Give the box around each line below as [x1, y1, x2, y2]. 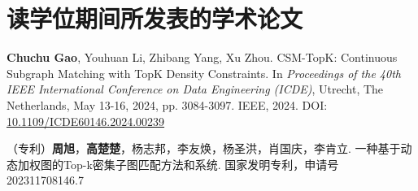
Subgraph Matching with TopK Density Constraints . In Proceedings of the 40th [7, 64, 401, 81]
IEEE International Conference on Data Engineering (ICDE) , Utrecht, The [7, 80, 384, 98]
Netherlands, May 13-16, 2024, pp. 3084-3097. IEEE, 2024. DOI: [7, 96, 328, 113]
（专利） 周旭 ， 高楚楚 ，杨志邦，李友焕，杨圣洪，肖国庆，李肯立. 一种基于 [7, 140, 401, 157]
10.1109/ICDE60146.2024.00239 [7, 112, 165, 129]
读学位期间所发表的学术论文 [7, 2, 303, 35]
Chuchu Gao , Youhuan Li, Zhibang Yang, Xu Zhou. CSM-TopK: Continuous [7, 49, 398, 66]
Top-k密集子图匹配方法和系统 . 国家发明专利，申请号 [63, 155, 339, 172]
